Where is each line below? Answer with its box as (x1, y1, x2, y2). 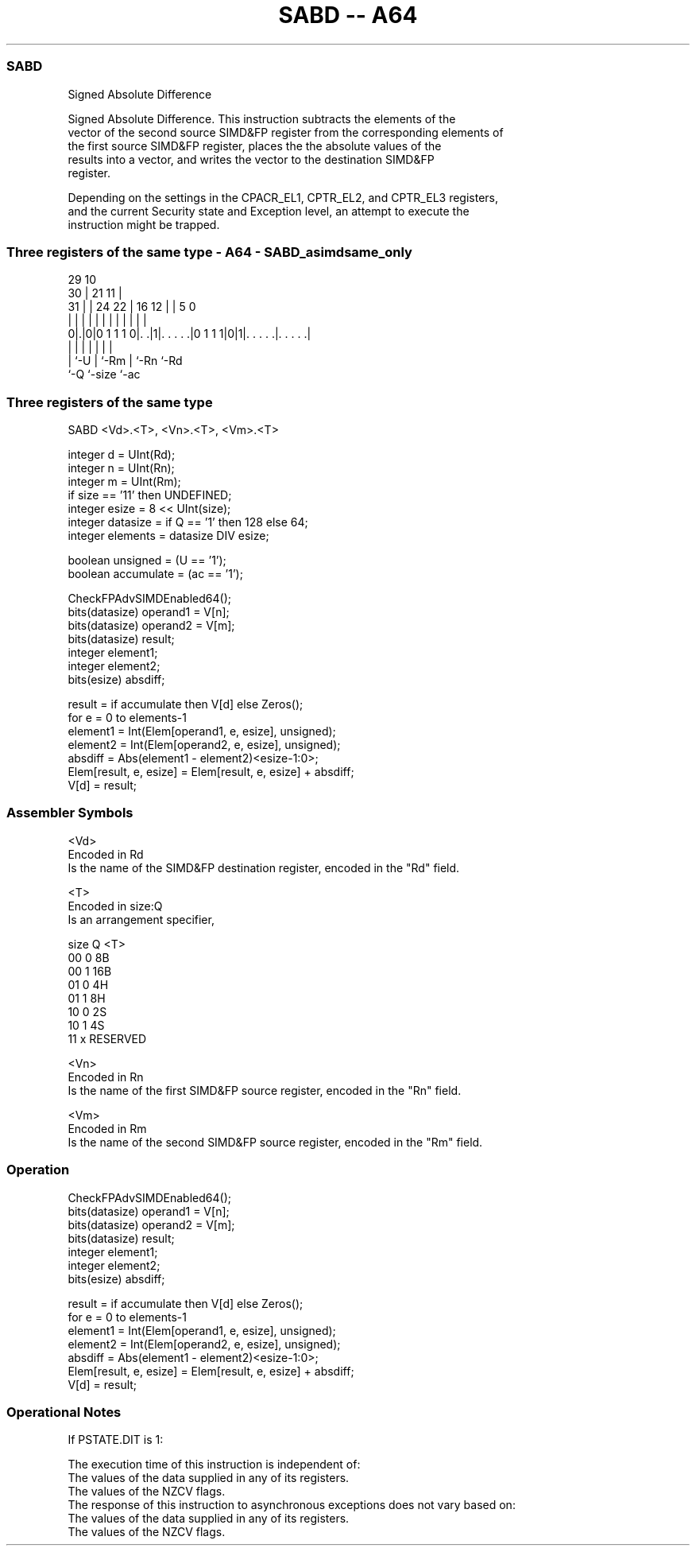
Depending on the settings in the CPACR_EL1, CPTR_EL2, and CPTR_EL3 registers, (68, 190, 499, 204)
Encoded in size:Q (68, 898, 163, 913)
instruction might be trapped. (68, 217, 220, 231)
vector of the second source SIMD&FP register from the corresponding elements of (68, 125, 504, 139)
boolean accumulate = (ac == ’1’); (68, 567, 243, 580)
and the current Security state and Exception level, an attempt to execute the (68, 204, 470, 218)
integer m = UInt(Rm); (68, 475, 181, 488)
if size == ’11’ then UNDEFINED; (68, 488, 232, 502)
